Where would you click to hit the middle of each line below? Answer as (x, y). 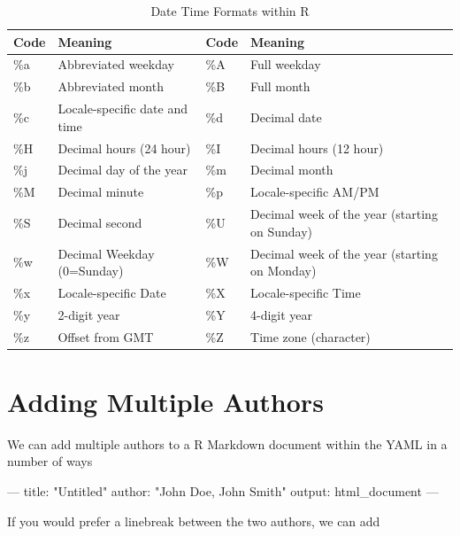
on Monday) (284, 271)
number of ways (50, 461)
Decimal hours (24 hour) (124, 148)
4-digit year (282, 314)
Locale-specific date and (123, 109)
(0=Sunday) (91, 271)
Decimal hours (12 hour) (317, 148)
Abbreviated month (111, 86)
